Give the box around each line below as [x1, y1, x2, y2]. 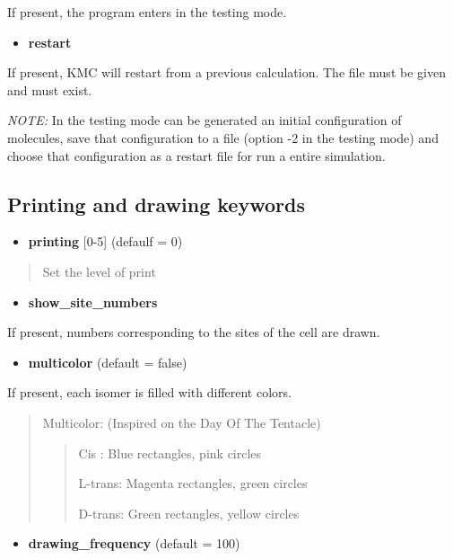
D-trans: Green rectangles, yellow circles [78, 503, 300, 522]
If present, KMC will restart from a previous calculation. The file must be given [7, 63, 446, 82]
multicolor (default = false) [28, 352, 187, 371]
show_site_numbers [28, 292, 158, 311]
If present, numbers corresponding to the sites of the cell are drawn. [7, 323, 380, 342]
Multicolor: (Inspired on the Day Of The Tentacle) [42, 413, 321, 431]
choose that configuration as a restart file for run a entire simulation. [7, 146, 386, 164]
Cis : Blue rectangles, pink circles [78, 443, 262, 462]
